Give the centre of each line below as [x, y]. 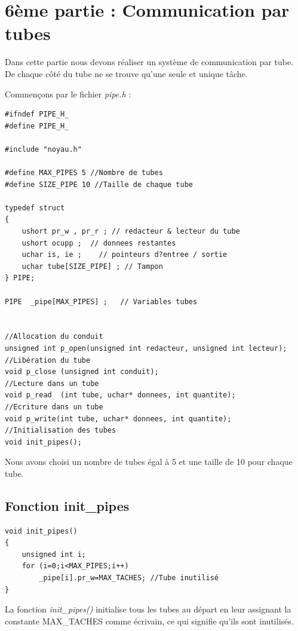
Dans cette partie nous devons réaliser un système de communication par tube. [149, 62]
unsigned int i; [54, 554]
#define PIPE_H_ [37, 126]
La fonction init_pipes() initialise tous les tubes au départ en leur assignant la [148, 609]
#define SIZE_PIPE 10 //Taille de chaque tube [99, 184]
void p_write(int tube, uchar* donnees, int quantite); [118, 419]
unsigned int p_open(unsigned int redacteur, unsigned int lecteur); [146, 348]
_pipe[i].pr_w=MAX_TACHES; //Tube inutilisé [129, 578]
